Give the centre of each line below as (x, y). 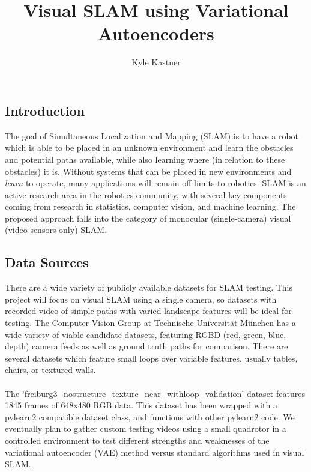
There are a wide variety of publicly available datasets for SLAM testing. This (149, 287)
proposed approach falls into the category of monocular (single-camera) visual (148, 218)
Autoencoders (156, 33)
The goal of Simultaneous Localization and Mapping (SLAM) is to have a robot (152, 135)
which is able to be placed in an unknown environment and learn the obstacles (149, 147)
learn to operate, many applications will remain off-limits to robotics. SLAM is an (155, 183)
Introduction (45, 110)
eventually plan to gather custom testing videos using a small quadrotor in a (146, 428)
